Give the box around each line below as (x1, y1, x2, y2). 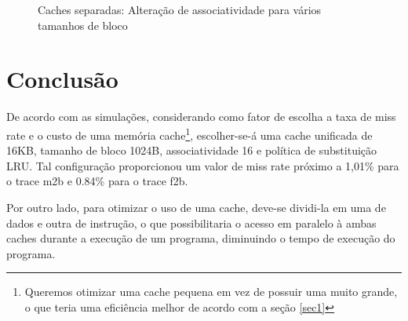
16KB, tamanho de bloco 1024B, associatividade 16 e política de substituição (6, 142, 377, 159)
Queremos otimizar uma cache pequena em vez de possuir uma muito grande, (24, 283, 398, 300)
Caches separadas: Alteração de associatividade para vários (38, 2, 322, 17)
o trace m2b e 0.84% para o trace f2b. (6, 173, 188, 189)
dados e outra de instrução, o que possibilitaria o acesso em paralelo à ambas (6, 214, 377, 231)
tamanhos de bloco (38, 16, 128, 33)
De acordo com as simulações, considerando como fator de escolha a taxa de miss (6, 108, 396, 125)
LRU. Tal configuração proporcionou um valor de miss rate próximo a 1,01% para (6, 157, 399, 173)
